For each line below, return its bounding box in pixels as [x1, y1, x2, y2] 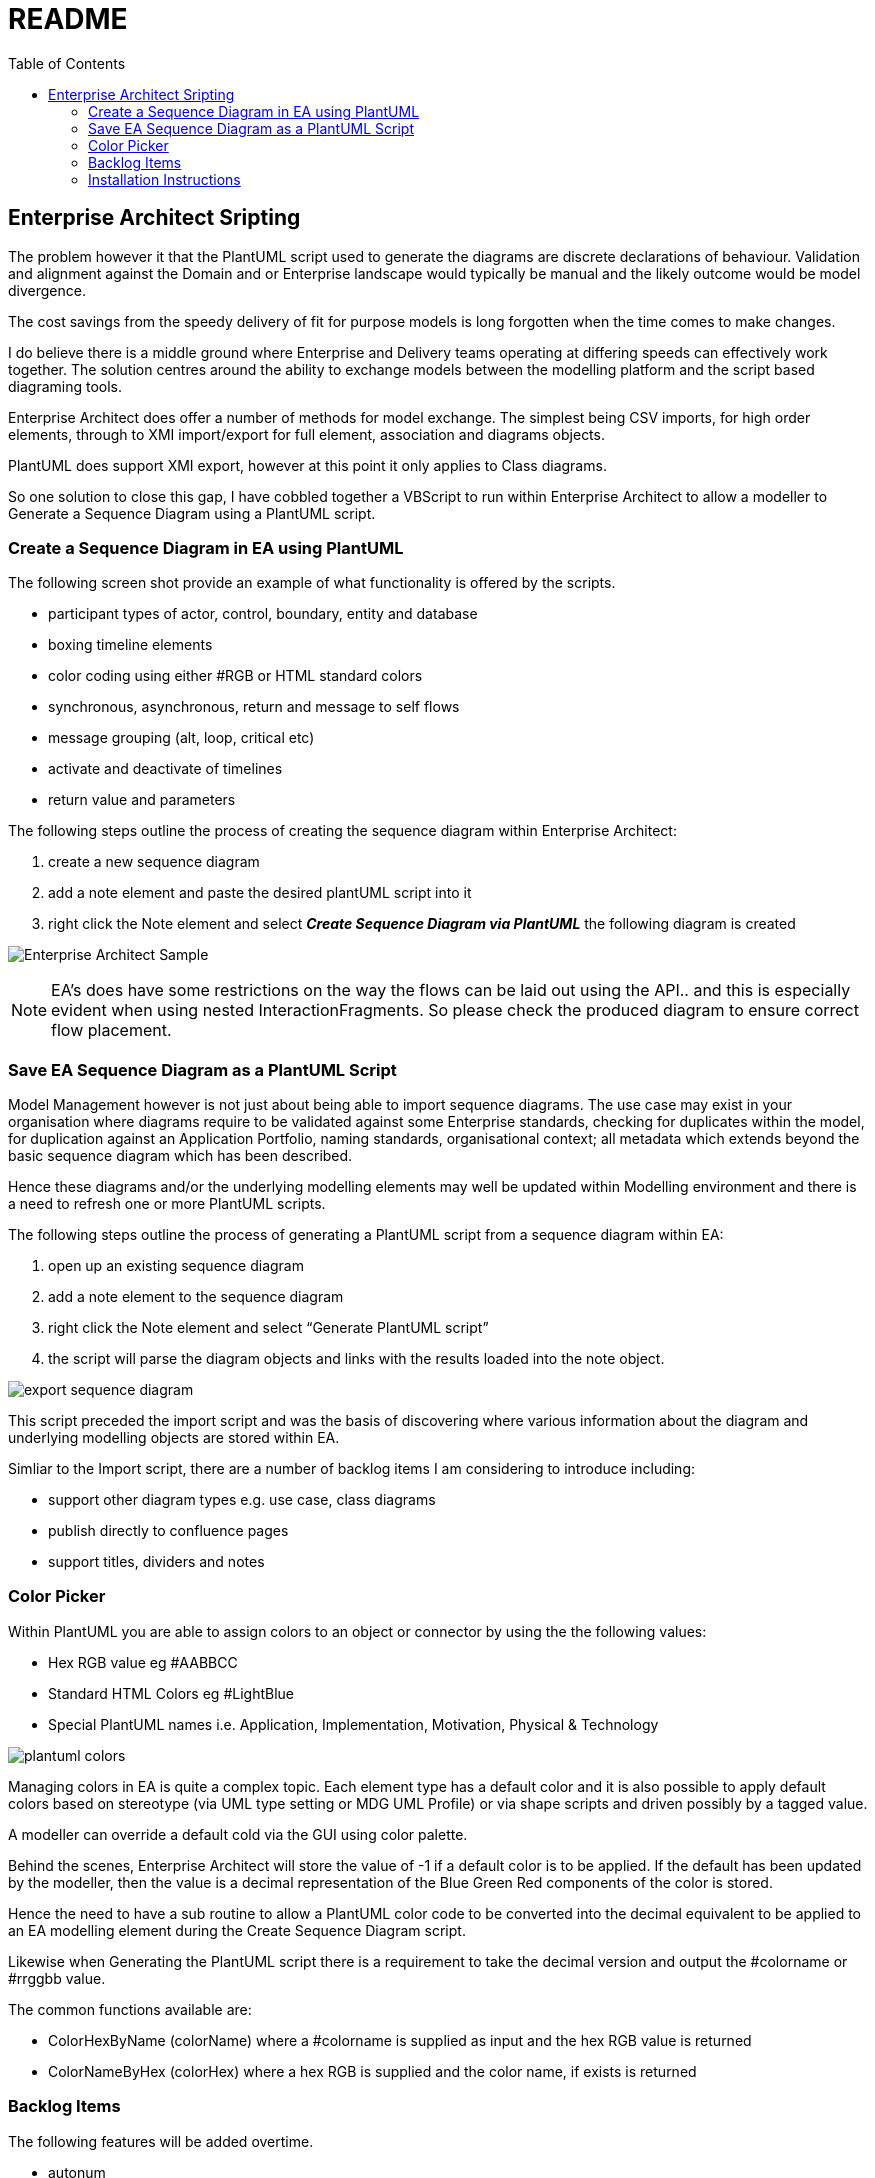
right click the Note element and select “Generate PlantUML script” [48, 1319, 489, 1337]
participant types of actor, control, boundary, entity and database [48, 605, 478, 623]
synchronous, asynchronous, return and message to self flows [48, 698, 460, 716]
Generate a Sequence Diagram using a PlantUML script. [8, 504, 376, 522]
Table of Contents [8, 54, 126, 72]
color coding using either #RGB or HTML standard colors [48, 667, 423, 685]
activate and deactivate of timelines [48, 760, 283, 778]
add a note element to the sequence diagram [48, 1288, 344, 1306]
